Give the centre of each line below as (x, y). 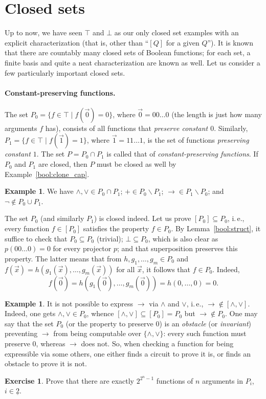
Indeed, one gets (30, 313)
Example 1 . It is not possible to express (69, 303)
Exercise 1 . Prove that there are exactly (70, 380)
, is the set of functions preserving (196, 140)
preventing (21, 333)
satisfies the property (116, 228)
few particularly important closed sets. (65, 72)
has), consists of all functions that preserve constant (127, 128)
